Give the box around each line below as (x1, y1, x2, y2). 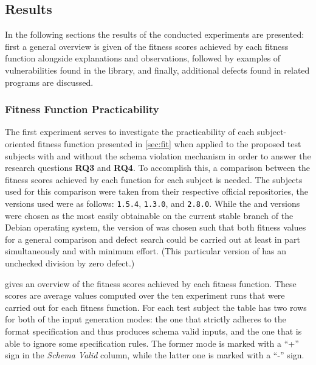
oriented (5, 137, 35, 150)
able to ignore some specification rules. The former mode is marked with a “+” (5, 336, 299, 349)
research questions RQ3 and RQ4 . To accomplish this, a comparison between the (5, 161, 311, 174)
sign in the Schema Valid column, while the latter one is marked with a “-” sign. (5, 349, 304, 361)
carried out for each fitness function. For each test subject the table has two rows (5, 301, 307, 313)
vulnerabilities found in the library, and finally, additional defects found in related (5, 63, 310, 76)
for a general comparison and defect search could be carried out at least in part (5, 232, 300, 245)
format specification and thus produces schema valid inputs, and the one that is (5, 324, 302, 337)
